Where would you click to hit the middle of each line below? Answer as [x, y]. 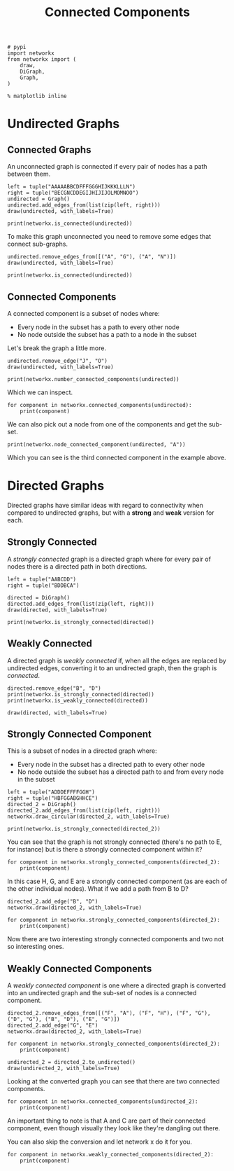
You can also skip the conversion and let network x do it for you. [100, 1142]
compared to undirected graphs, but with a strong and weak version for [111, 513]
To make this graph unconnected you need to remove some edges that [109, 237]
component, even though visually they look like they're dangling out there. [114, 1128]
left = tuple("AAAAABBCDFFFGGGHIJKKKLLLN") [72, 187]
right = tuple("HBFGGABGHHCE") [53, 798]
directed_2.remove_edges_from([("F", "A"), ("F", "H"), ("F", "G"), [109, 1013]
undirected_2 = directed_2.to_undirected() [72, 1062]
